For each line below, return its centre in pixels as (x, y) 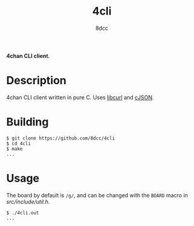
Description (36, 81)
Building (28, 122)
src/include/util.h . (28, 202)
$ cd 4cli (19, 143)
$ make (15, 149)
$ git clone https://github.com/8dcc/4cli (61, 138)
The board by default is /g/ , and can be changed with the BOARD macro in (97, 195)
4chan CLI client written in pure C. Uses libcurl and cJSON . (80, 97)
